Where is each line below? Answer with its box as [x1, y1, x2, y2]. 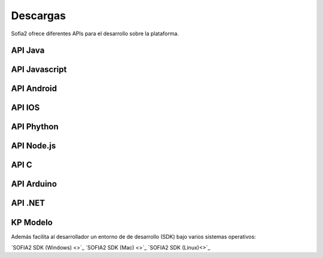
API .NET [11, 198, 45, 208]
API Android [11, 84, 57, 94]
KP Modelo [11, 217, 53, 227]
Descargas [11, 9, 66, 22]
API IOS [11, 102, 40, 113]
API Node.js [11, 141, 56, 151]
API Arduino [11, 179, 57, 189]
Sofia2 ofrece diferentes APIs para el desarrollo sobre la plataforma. [11, 30, 179, 37]
